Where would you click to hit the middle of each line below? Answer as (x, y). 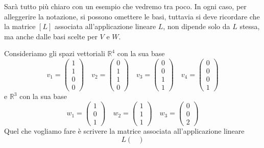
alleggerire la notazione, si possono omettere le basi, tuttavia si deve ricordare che (132, 16)
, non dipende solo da (197, 26)
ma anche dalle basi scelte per (51, 36)
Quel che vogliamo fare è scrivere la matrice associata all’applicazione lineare (124, 130)
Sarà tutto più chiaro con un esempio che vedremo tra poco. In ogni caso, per (125, 6)
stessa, (250, 26)
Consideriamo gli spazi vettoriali (55, 53)
